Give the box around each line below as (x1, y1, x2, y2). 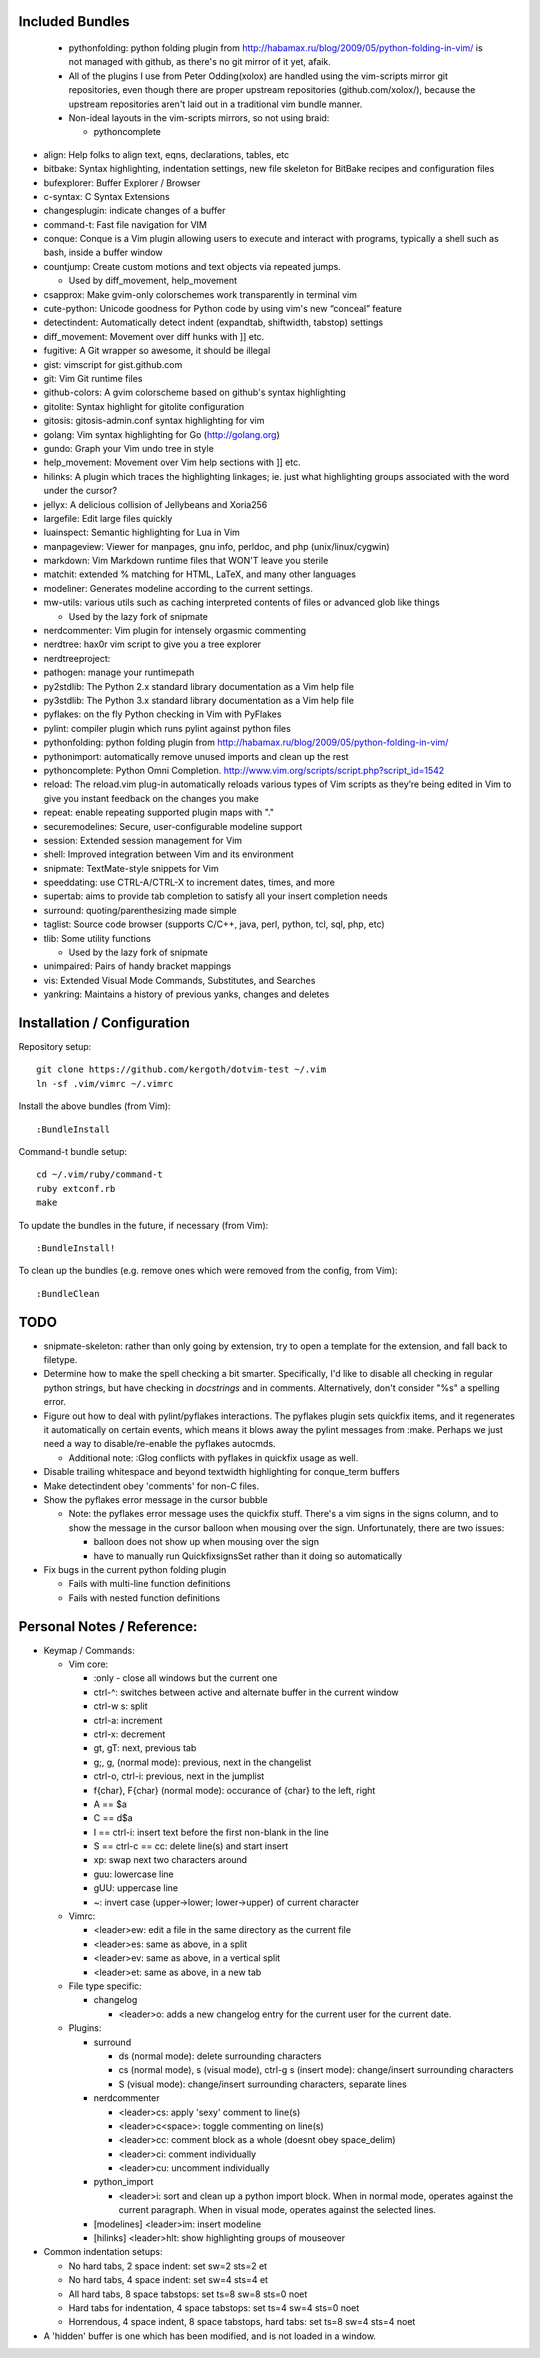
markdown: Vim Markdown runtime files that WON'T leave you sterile (43, 555, 329, 567)
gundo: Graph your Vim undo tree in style (43, 442, 214, 454)
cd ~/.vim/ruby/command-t (36, 1169, 164, 1180)
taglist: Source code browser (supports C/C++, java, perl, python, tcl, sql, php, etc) (43, 918, 385, 930)
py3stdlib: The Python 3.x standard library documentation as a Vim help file (43, 694, 355, 706)
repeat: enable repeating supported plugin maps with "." (43, 806, 275, 819)
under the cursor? (43, 485, 118, 497)
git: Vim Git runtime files (43, 373, 143, 384)
